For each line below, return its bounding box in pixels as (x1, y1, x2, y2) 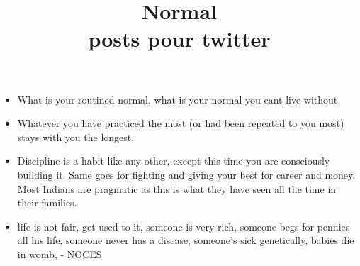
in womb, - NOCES (17, 246, 102, 261)
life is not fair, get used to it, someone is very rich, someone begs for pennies (17, 218, 350, 233)
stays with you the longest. (17, 129, 135, 144)
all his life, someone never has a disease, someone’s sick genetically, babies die (17, 233, 354, 248)
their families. (17, 195, 77, 210)
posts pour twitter (88, 24, 271, 53)
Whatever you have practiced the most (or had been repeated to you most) (17, 116, 344, 131)
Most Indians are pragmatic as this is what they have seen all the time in (17, 181, 337, 196)
